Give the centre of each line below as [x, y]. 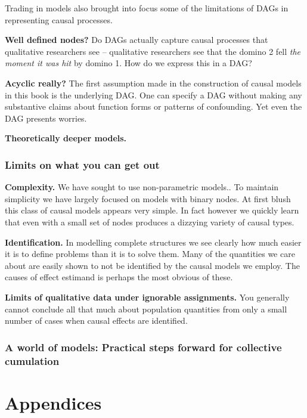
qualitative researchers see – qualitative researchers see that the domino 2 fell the [153, 51]
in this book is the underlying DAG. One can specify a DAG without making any [153, 95]
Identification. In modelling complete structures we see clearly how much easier [153, 242]
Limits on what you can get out [82, 164]
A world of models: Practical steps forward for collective [143, 347]
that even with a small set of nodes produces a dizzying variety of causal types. [150, 222]
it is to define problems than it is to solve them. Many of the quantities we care [150, 254]
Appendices [53, 402]
